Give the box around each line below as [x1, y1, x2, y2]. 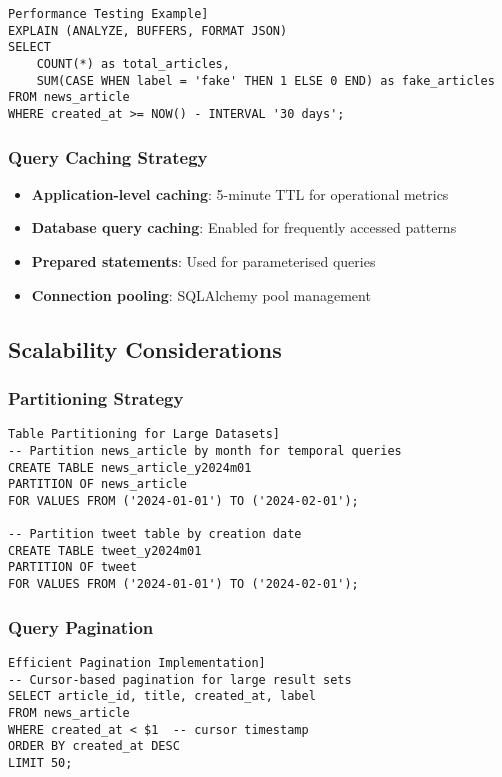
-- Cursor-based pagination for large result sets [8, 672, 352, 687]
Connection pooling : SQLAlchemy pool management [31, 284, 371, 305]
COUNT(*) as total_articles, [36, 56, 230, 71]
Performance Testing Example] [8, 7, 209, 21]
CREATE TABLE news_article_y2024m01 [8, 460, 252, 475]
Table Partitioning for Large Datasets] [8, 427, 281, 442]
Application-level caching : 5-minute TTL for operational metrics [31, 183, 449, 204]
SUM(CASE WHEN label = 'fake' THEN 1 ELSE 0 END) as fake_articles [36, 73, 495, 88]
